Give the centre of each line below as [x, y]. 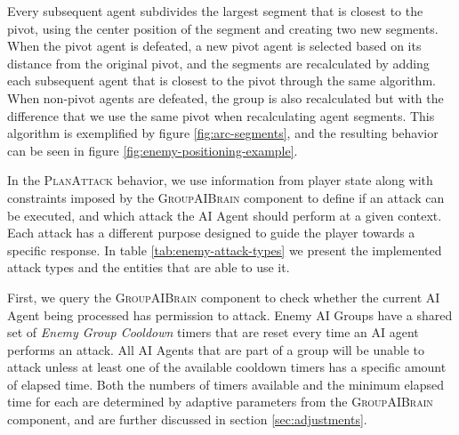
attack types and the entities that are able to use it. [149, 267]
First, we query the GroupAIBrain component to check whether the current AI [224, 297]
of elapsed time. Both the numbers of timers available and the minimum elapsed [225, 384]
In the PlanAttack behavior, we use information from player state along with [220, 180]
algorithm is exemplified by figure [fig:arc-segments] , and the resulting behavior [223, 133]
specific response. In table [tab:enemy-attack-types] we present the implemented [225, 250]
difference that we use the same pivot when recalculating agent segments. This [221, 115]
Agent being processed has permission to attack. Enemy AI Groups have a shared [230, 314]
